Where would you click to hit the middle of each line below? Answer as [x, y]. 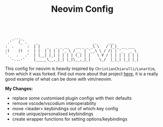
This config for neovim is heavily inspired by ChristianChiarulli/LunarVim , [80, 69]
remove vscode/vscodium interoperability [54, 103]
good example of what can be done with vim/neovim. [59, 79]
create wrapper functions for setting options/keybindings [70, 119]
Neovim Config [82, 9]
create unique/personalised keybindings [53, 114]
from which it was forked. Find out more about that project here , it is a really [81, 74]
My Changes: [19, 89]
